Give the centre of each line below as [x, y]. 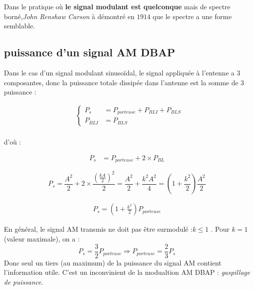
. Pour [220, 229]
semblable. [20, 26]
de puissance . [24, 281]
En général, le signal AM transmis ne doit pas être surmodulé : [98, 229]
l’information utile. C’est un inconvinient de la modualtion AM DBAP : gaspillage [127, 272]
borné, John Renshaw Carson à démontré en [69, 16]
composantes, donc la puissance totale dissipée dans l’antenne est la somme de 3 [124, 82]
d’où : [13, 142]
